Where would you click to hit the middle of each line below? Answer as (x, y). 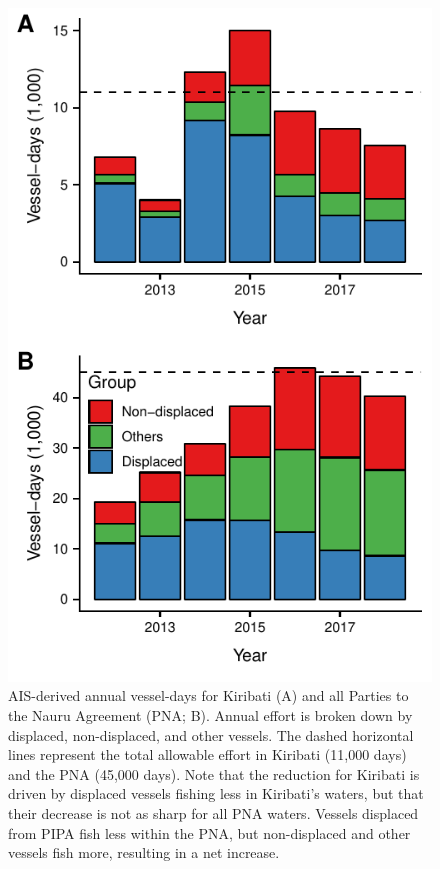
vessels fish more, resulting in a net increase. (144, 852)
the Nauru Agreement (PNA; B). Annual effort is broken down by (210, 715)
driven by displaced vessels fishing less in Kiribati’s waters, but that (216, 793)
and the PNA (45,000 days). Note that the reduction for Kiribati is (214, 773)
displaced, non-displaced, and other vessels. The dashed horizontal (211, 734)
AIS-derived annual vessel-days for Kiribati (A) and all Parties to (208, 695)
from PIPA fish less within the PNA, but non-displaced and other (209, 832)
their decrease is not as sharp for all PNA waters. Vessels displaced (213, 813)
